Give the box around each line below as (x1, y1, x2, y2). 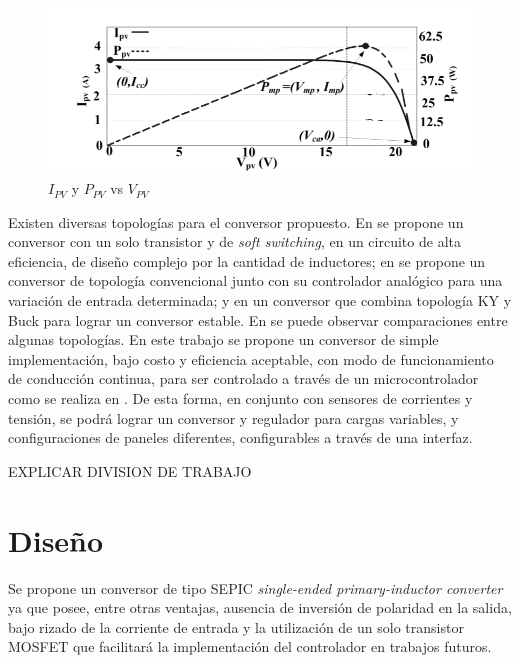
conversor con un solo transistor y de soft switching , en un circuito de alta (8, 231, 461, 252)
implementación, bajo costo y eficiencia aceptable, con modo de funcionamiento (8, 348, 494, 369)
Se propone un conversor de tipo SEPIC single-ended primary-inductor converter (8, 577, 503, 598)
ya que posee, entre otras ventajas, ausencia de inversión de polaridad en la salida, (8, 597, 512, 618)
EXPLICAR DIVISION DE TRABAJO (8, 460, 252, 481)
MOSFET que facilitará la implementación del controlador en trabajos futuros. (8, 636, 492, 657)
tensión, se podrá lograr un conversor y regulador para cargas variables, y (8, 407, 459, 428)
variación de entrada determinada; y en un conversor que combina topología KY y (8, 290, 512, 311)
